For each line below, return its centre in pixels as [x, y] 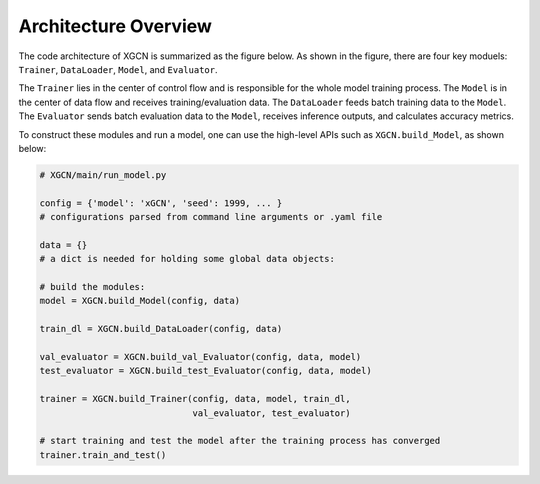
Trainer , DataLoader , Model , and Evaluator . [118, 69]
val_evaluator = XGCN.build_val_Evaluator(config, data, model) [200, 356]
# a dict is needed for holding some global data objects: [187, 259]
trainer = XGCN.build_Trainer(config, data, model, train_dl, [195, 399]
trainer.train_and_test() [103, 454]
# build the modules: [92, 286]
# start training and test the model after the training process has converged [240, 441]
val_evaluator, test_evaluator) [271, 413]
